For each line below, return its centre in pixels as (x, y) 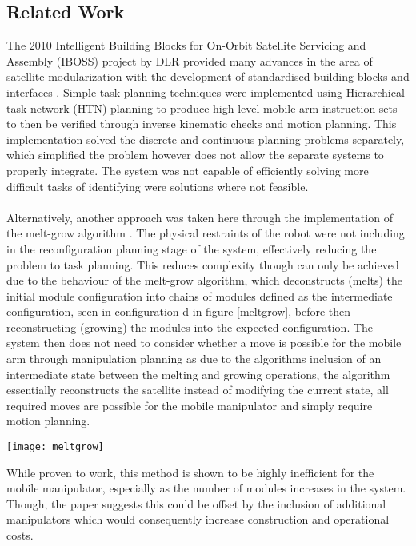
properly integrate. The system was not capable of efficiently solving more (188, 170)
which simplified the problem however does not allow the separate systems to (195, 155)
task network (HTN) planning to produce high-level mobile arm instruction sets (202, 108)
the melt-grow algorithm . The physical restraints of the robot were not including (206, 233)
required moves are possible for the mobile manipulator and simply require (190, 405)
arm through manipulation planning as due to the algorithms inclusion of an (194, 359)
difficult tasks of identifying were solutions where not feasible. (158, 186)
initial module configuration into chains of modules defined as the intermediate (200, 295)
